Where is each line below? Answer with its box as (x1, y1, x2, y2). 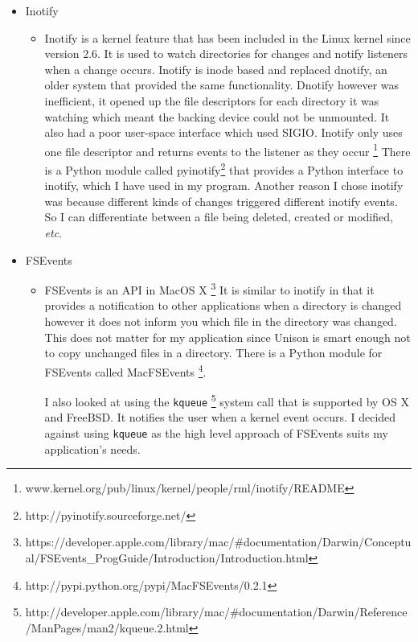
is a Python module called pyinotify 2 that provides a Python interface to (44, 159, 404, 178)
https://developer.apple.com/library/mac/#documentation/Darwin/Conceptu (25, 533, 412, 550)
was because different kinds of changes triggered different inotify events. (44, 192, 398, 209)
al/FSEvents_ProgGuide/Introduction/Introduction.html (25, 549, 309, 566)
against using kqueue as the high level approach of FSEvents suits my (44, 425, 388, 441)
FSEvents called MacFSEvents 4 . (44, 360, 207, 380)
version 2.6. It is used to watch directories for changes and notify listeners (44, 45, 408, 62)
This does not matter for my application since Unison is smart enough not (44, 328, 411, 345)
